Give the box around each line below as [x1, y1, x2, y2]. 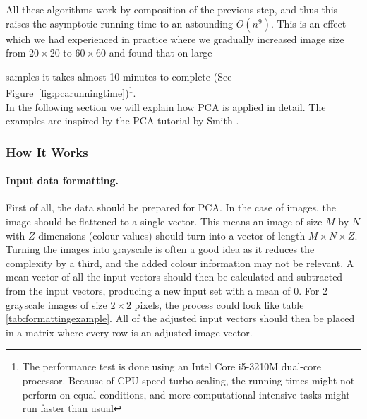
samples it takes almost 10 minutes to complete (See [6, 69, 232, 83]
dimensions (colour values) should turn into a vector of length [38, 228, 306, 242]
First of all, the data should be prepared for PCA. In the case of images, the [6, 200, 336, 215]
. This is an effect [270, 16, 347, 30]
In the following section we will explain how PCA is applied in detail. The [6, 99, 326, 114]
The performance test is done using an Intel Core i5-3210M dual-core [22, 359, 321, 374]
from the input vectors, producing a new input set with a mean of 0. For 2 [6, 283, 327, 298]
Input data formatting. [6, 173, 119, 188]
